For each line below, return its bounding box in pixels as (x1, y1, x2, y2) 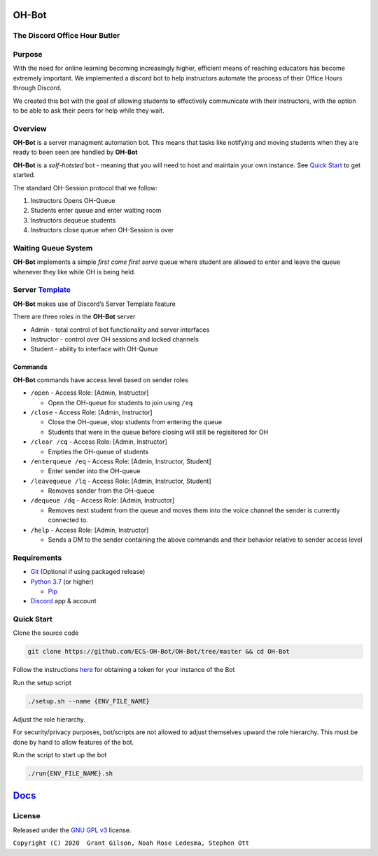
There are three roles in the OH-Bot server (13, 312, 136, 321)
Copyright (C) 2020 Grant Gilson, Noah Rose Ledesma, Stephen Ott (13, 839, 250, 847)
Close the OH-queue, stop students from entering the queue (48, 418, 223, 426)
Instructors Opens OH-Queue (30, 196, 115, 204)
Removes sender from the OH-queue (48, 486, 155, 495)
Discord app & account (30, 597, 97, 605)
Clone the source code (13, 629, 79, 637)
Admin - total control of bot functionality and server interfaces (30, 325, 210, 334)
